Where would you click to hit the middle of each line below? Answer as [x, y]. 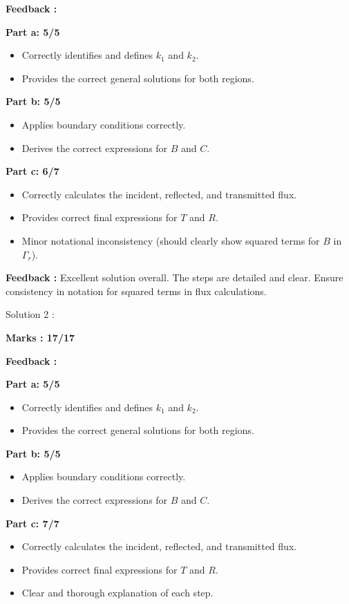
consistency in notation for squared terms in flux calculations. [136, 291]
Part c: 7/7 [32, 523]
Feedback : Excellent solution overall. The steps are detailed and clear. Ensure [174, 277]
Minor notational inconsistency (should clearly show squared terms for [171, 240]
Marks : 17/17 [40, 337]
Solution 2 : [30, 314]
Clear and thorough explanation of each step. [117, 593]
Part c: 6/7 [32, 171]
